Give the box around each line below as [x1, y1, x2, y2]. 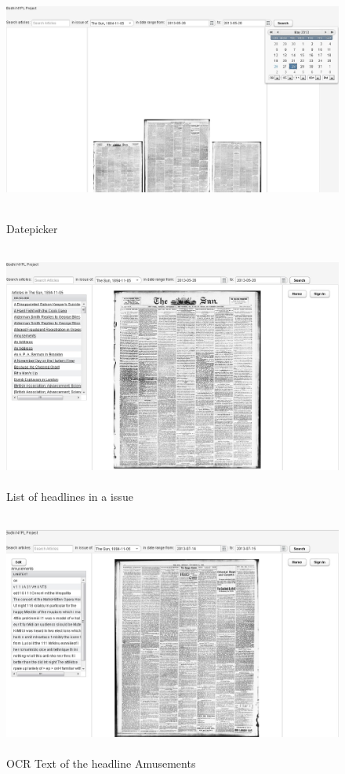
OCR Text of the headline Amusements [6, 755, 196, 772]
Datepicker [6, 220, 58, 236]
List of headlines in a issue [6, 487, 133, 504]
